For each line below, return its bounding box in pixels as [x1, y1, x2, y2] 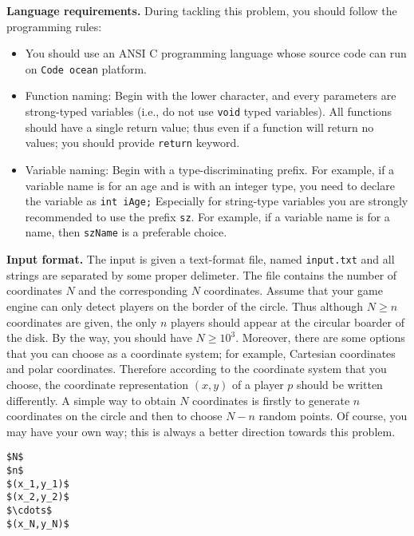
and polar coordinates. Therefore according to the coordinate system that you [6, 360, 387, 377]
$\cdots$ [6, 504, 53, 516]
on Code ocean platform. [25, 60, 147, 77]
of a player [232, 375, 284, 392]
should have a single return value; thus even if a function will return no [25, 118, 374, 135]
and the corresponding [78, 282, 187, 299]
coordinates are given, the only [6, 313, 157, 330]
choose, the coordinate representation [6, 375, 189, 392]
